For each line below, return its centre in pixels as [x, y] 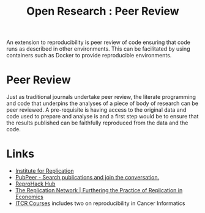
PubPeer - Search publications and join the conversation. [87, 178]
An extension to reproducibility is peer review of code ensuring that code [99, 42]
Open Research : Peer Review [103, 11]
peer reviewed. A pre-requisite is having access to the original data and [96, 110]
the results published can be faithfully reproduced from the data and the [97, 123]
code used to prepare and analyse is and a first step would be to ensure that [102, 117]
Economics [29, 197]
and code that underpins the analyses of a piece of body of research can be [102, 103]
